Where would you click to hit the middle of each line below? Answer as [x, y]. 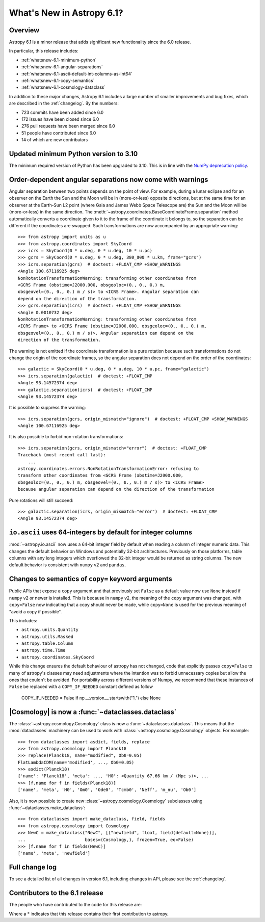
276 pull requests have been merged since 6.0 [68, 126]
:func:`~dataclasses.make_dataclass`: [47, 808]
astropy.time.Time [43, 650]
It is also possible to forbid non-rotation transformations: [66, 437]
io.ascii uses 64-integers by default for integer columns [101, 532]
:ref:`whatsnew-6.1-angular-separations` [62, 67]
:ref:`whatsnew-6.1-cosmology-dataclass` [63, 87]
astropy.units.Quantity [50, 630]
